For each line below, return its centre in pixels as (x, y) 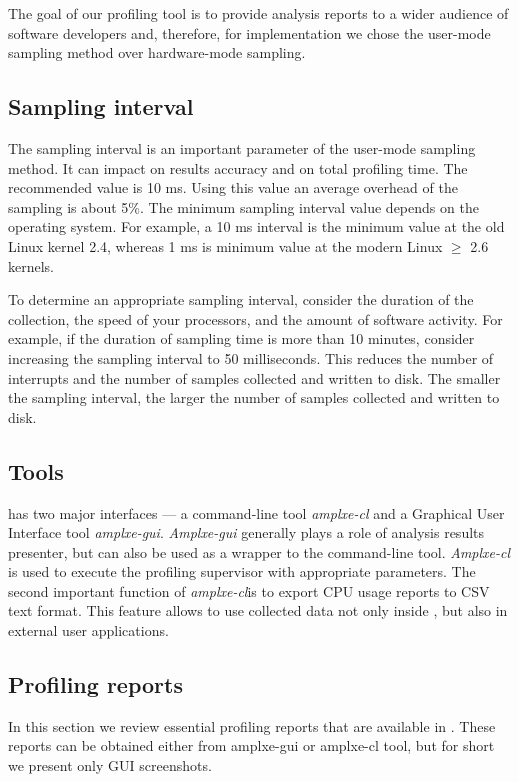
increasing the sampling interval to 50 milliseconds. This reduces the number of (251, 357)
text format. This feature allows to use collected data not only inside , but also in (258, 610)
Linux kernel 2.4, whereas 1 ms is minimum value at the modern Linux (225, 245)
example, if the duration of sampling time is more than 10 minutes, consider (241, 338)
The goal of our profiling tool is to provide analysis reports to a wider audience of (258, 13)
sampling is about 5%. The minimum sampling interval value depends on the (243, 206)
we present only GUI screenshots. (110, 765)
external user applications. (88, 630)
